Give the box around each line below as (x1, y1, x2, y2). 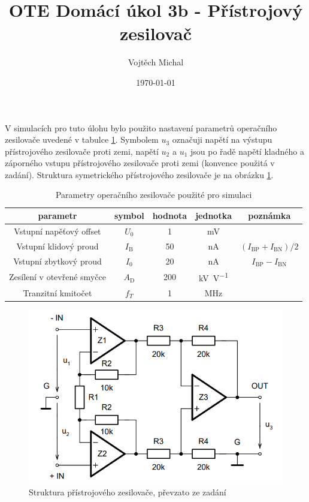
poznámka (248, 209, 291, 222)
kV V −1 (199, 270, 229, 284)
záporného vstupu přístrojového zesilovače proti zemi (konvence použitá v (5, 157, 275, 169)
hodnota (152, 209, 187, 222)
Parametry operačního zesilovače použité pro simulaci (55, 188, 252, 201)
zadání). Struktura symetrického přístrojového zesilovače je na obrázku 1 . (5, 168, 274, 181)
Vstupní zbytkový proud (13, 254, 102, 267)
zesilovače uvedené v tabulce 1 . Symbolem (5, 133, 159, 146)
